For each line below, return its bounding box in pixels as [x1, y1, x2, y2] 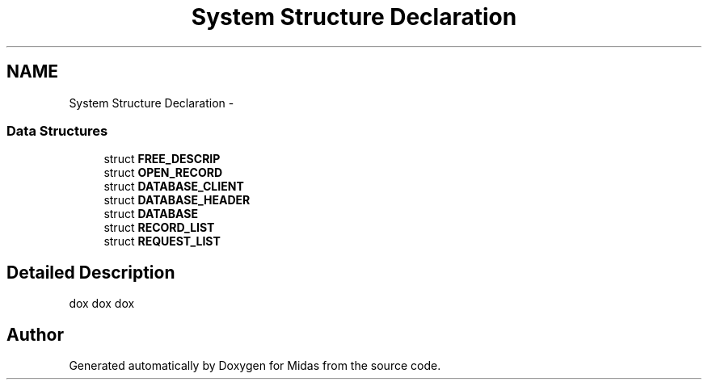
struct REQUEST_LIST [103, 234, 221, 249]
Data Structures [6, 122, 108, 139]
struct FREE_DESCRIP [103, 152, 221, 166]
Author [6, 324, 64, 345]
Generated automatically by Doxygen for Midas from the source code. [69, 359, 441, 373]
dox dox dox [69, 296, 135, 311]
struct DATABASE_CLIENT [103, 179, 244, 194]
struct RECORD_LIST [103, 220, 215, 235]
